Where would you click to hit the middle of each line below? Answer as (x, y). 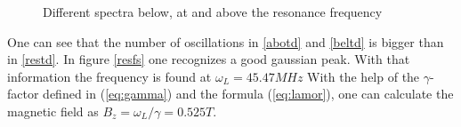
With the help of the (364, 76)
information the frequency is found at (109, 76)
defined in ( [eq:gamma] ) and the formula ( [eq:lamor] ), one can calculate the (248, 94)
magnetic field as (53, 111)
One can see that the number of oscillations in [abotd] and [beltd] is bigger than (226, 41)
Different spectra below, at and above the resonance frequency (213, 12)
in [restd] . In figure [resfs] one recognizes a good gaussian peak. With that (209, 59)
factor (23, 94)
